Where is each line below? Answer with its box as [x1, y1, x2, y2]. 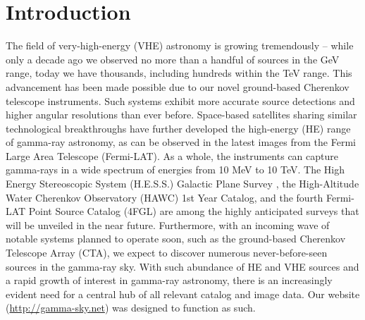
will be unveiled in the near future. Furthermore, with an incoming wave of [6, 217, 330, 232]
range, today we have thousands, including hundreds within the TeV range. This [6, 66, 352, 80]
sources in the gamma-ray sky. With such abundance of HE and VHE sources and [6, 259, 359, 273]
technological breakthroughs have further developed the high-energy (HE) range [6, 121, 351, 135]
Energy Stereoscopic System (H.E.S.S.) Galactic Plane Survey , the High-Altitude [6, 176, 359, 191]
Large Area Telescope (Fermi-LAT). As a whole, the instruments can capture [6, 148, 338, 163]
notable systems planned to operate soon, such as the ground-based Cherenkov [6, 231, 346, 246]
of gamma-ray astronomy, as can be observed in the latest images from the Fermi [6, 135, 356, 149]
